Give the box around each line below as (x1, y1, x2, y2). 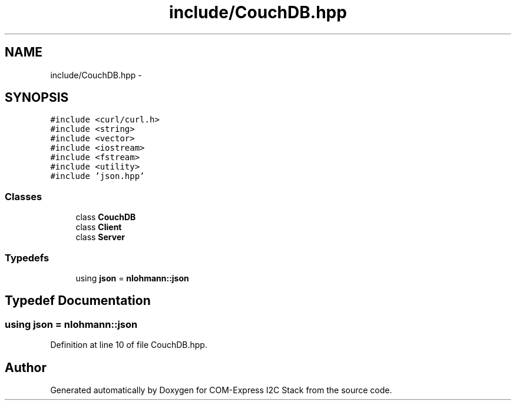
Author (5, 360, 47, 375)
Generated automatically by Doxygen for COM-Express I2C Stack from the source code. (50, 385, 392, 395)
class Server (75, 232, 125, 243)
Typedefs (5, 251, 49, 264)
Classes (5, 190, 42, 203)
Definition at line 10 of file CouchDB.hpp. (50, 340, 207, 350)
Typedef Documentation (5, 293, 151, 308)
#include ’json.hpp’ (50, 171, 145, 181)
